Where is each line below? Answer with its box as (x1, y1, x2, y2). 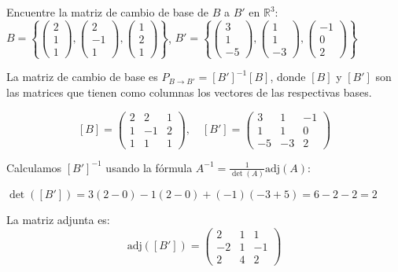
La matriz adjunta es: (6, 211, 110, 227)
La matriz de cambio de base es (6, 68, 158, 85)
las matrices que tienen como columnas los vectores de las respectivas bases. (6, 83, 372, 100)
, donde (270, 68, 306, 85)
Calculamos (6, 159, 62, 175)
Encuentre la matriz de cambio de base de (6, 4, 208, 20)
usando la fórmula (105, 159, 193, 175)
